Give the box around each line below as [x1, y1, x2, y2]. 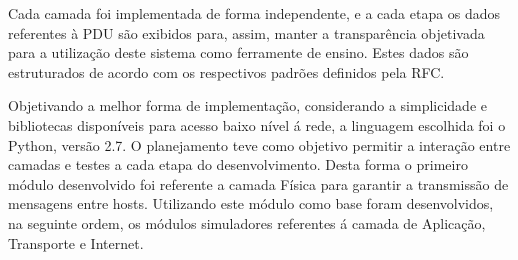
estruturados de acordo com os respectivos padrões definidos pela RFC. [8, 61, 445, 82]
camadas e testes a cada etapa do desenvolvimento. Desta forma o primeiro [8, 154, 468, 175]
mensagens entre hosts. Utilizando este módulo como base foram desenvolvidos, [8, 193, 494, 214]
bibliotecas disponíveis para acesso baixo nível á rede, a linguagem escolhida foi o [8, 114, 506, 135]
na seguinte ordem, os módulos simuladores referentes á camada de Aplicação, [8, 212, 486, 233]
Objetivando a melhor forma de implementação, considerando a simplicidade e [8, 95, 487, 116]
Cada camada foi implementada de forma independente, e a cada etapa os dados [8, 3, 501, 23]
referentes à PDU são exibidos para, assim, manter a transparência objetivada [8, 22, 485, 43]
